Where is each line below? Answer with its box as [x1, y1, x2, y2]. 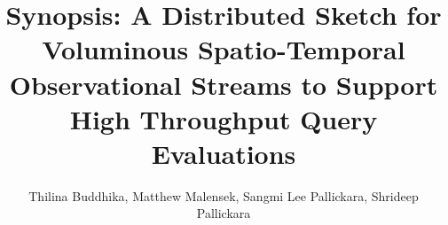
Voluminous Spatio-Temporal [42, 31, 405, 67]
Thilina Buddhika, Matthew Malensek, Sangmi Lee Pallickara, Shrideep [28, 186, 419, 205]
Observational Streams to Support [9, 66, 438, 102]
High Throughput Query [69, 100, 378, 136]
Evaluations [151, 135, 296, 171]
